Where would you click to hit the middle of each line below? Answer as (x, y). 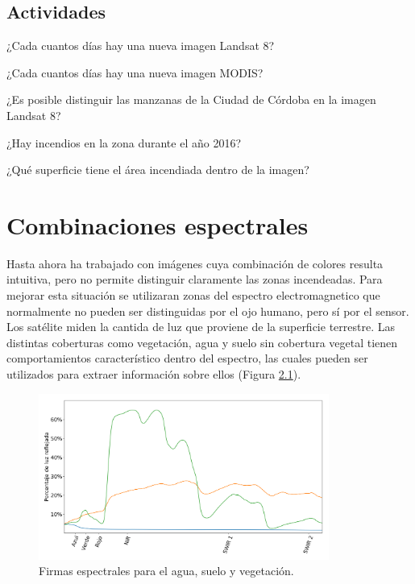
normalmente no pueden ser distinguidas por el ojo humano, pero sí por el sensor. (208, 311)
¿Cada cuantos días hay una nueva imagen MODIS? (135, 72)
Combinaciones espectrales (158, 224)
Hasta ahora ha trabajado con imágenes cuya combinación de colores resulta (195, 263)
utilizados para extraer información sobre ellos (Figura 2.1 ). (154, 374)
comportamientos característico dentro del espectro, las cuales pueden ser (187, 358)
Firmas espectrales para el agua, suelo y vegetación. (166, 571)
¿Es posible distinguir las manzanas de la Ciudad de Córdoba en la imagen (191, 99)
